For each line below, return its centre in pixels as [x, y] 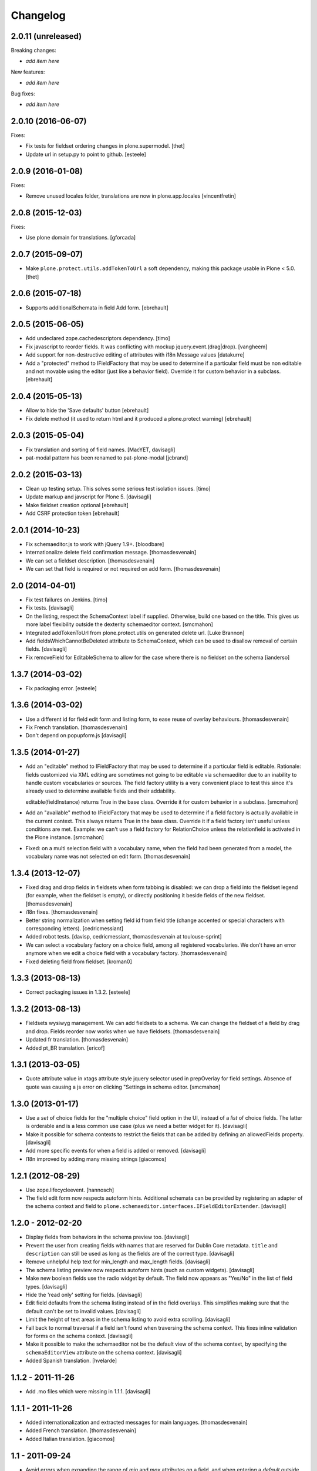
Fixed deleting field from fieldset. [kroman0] [79, 961]
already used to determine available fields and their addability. [101, 791]
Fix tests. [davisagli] [50, 608]
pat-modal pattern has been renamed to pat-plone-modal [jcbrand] [107, 457]
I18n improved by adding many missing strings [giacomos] [96, 1159]
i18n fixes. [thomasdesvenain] [62, 912]
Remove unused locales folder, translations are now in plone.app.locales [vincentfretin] [131, 196]
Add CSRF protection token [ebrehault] [72, 513]
